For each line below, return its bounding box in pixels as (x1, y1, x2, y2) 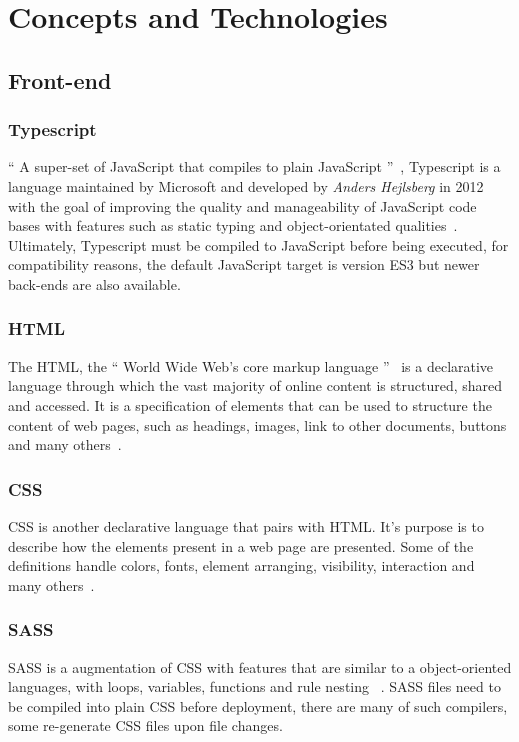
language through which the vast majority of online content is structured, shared (8, 375, 503, 396)
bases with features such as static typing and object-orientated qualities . (8, 215, 458, 236)
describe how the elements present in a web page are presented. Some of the (8, 535, 474, 556)
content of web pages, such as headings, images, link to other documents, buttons (8, 414, 507, 435)
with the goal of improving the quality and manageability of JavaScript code (8, 195, 477, 216)
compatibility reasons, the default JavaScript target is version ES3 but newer (8, 254, 480, 275)
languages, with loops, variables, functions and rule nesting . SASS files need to (8, 676, 501, 697)
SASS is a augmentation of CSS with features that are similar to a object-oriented (8, 656, 512, 677)
